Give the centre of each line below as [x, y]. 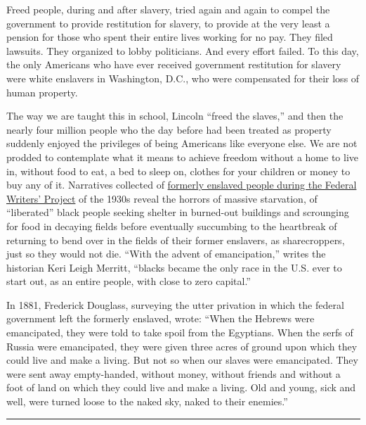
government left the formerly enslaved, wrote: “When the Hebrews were [161, 318]
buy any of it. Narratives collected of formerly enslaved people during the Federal [182, 185]
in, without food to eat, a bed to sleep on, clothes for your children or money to [178, 171]
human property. [42, 92]
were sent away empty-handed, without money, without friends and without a [174, 373]
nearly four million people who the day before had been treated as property [169, 129]
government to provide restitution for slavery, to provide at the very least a [168, 23]
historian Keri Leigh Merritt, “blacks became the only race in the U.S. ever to [174, 267]
